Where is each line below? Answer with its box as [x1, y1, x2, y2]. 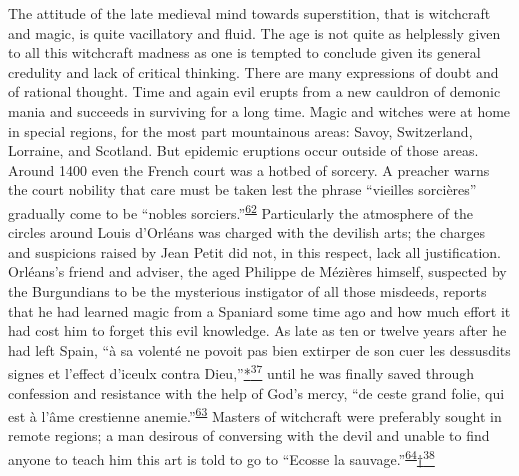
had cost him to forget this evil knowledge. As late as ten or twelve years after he [8, 320, 507, 341]
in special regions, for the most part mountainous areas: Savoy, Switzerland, [8, 120, 473, 141]
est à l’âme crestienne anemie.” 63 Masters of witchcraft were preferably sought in [8, 403, 502, 426]
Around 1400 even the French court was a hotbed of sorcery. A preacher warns [8, 159, 490, 180]
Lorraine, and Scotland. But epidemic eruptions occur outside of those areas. [8, 140, 479, 161]
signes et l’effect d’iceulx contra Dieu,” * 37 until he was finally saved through [8, 360, 475, 383]
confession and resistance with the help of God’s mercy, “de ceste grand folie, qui [8, 382, 505, 403]
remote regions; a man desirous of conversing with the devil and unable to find [8, 425, 490, 446]
